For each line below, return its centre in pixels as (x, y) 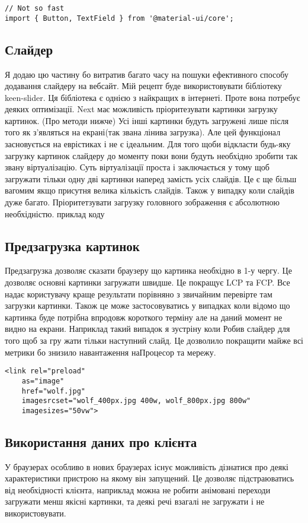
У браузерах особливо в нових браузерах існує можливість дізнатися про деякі (147, 466)
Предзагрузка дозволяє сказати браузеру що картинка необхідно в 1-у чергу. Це (148, 270)
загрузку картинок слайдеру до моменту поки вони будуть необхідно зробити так (151, 155)
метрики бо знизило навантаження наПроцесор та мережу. (110, 352)
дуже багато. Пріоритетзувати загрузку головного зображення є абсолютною (142, 202)
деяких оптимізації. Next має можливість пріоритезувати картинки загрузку (141, 109)
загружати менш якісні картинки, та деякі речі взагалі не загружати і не (135, 501)
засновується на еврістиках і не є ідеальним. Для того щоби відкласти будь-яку (148, 144)
